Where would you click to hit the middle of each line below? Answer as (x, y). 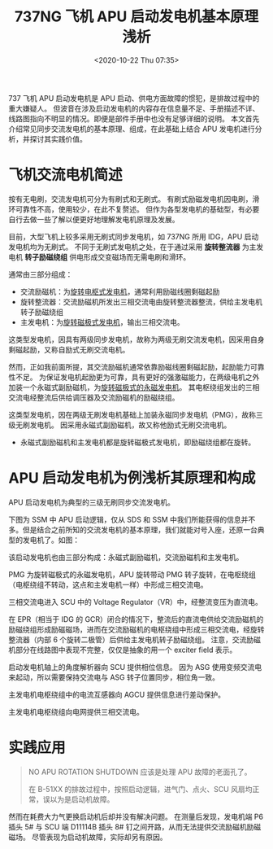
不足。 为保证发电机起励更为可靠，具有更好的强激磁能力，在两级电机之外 (137, 377)
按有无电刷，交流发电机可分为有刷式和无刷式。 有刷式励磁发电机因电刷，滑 (134, 199)
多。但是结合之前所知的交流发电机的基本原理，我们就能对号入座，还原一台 (133, 529)
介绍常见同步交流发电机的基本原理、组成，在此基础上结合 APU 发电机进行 (132, 129)
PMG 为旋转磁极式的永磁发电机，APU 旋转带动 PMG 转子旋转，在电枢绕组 (132, 574)
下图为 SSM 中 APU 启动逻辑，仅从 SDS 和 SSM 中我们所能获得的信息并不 (132, 519)
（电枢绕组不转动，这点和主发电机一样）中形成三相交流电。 (108, 584)
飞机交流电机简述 (66, 175)
